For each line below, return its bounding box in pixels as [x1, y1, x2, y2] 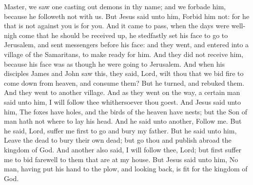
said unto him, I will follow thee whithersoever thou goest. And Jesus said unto [4, 96, 241, 107]
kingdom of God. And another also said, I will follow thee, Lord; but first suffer [4, 144, 241, 154]
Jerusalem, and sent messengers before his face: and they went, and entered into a [4, 39, 249, 50]
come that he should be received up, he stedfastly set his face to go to [19, 30, 228, 40]
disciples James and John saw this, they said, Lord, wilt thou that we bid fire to [4, 68, 244, 78]
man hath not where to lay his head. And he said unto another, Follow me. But [4, 116, 242, 126]
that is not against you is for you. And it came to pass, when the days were [4, 20, 230, 31]
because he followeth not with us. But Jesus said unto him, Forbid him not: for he [4, 11, 250, 21]
